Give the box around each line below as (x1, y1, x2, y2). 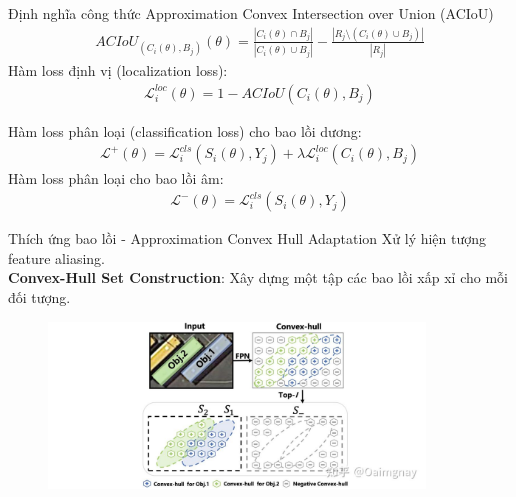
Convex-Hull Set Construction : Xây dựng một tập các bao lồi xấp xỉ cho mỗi (8, 267, 508, 288)
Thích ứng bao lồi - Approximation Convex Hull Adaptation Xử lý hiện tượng (8, 228, 487, 249)
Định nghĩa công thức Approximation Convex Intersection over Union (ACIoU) (8, 3, 494, 23)
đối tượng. (8, 286, 71, 307)
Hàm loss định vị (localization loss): (8, 60, 228, 81)
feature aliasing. (8, 247, 105, 268)
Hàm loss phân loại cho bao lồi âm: (8, 167, 224, 188)
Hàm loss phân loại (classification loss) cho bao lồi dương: (8, 120, 362, 141)
